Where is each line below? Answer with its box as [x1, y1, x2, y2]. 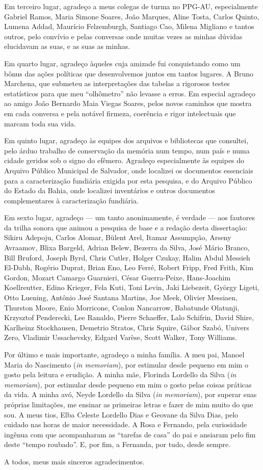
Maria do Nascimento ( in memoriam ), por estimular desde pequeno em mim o [4, 359, 249, 370]
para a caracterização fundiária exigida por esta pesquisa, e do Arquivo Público [4, 175, 252, 186]
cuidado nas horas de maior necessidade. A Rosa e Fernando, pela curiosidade [4, 419, 247, 430]
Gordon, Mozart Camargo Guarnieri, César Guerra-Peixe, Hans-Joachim [4, 272, 231, 282]
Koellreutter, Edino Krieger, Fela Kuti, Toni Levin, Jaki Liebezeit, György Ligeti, [4, 282, 259, 293]
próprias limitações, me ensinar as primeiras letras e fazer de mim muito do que [4, 399, 253, 409]
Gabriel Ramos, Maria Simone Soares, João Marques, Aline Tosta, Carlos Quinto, [4, 11, 259, 21]
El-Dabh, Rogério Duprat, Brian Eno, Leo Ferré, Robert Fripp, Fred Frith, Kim [4, 262, 253, 273]
